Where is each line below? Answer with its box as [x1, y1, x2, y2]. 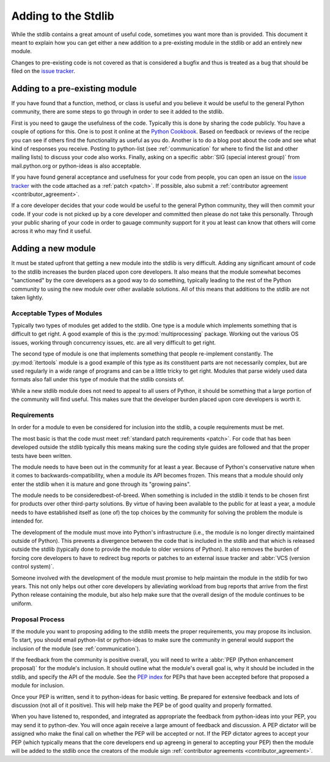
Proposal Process [11, 615, 65, 624]
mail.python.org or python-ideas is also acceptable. [11, 162, 142, 170]
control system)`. [11, 563, 54, 570]
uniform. [11, 600, 33, 607]
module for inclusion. [11, 682, 65, 689]
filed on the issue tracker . [11, 67, 76, 75]
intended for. [11, 517, 44, 525]
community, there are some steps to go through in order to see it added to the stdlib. [11, 108, 224, 116]
